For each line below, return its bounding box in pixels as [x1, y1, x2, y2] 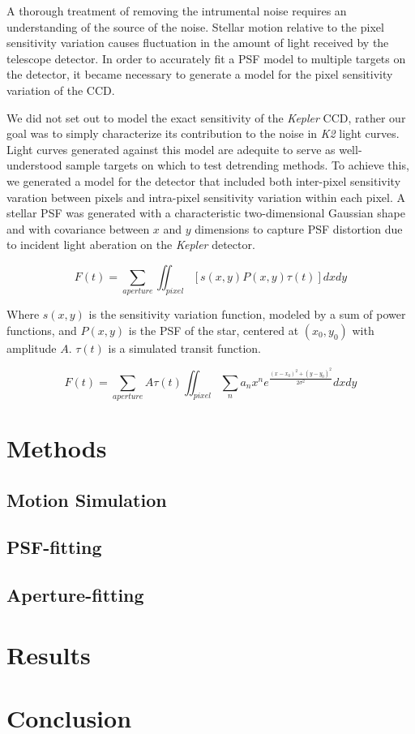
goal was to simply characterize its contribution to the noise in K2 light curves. [6, 125, 400, 142]
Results [6, 637, 91, 671]
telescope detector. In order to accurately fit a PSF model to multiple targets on [6, 49, 406, 67]
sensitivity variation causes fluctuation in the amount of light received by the [6, 34, 389, 51]
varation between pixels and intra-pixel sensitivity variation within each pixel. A [6, 188, 405, 205]
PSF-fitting [6, 534, 102, 560]
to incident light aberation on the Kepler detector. [6, 236, 255, 253]
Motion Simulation [6, 487, 167, 512]
